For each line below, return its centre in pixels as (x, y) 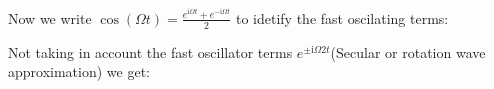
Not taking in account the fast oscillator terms (150, 51)
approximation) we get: (79, 71)
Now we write (50, 17)
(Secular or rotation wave (408, 51)
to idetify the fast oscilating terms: (342, 17)
